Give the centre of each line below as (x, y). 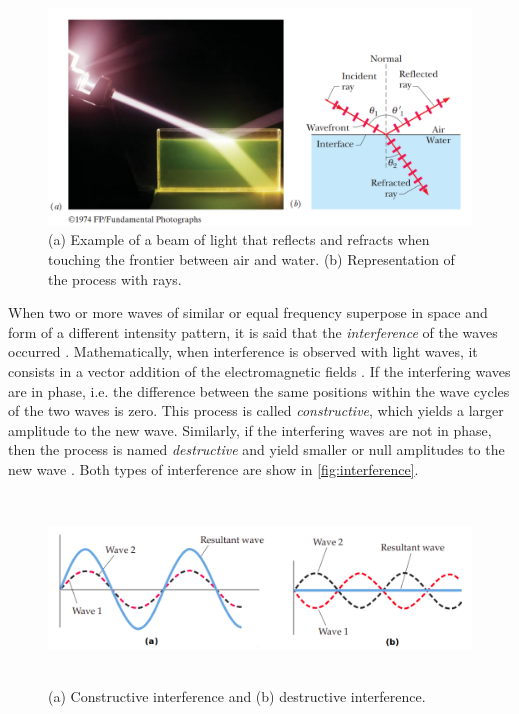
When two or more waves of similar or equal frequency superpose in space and (248, 312)
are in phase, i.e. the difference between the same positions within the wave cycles (259, 390)
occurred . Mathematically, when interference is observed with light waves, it (243, 351)
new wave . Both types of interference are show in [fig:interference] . (213, 468)
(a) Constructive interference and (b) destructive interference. (237, 696)
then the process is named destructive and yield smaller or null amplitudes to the (256, 449)
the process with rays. (115, 278)
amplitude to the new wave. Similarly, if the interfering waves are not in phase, (250, 429)
